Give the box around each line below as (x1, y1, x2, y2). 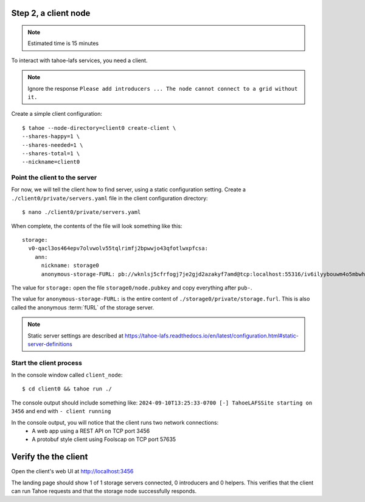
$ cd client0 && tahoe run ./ (22, 386, 113, 392)
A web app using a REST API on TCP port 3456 (32, 427, 150, 435)
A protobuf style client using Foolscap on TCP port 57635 (32, 436, 176, 443)
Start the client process (11, 358, 82, 367)
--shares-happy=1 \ (22, 133, 80, 140)
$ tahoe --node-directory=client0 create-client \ (22, 124, 176, 131)
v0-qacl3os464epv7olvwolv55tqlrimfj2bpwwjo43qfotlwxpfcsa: (28, 245, 208, 252)
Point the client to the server (11, 174, 97, 182)
